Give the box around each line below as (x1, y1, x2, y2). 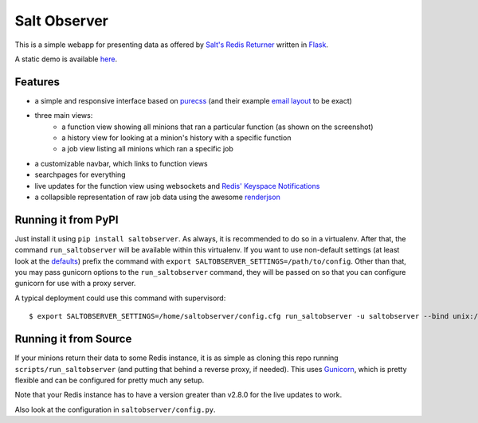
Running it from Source (14, 332, 132, 346)
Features (14, 75, 60, 88)
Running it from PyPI (14, 213, 119, 226)
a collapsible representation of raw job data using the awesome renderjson (34, 192, 280, 202)
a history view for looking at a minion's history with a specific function (61, 133, 292, 143)
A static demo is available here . (14, 54, 118, 64)
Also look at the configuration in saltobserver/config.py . (14, 405, 216, 414)
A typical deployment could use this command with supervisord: (14, 293, 226, 303)
